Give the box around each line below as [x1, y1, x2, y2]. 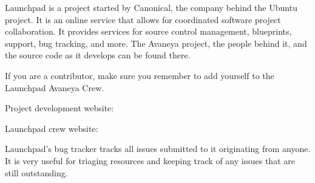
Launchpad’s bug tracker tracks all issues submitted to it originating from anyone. [5, 142, 311, 155]
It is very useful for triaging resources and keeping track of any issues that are [5, 154, 295, 167]
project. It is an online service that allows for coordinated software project [5, 13, 281, 26]
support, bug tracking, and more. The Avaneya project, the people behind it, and [5, 36, 307, 49]
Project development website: [5, 102, 114, 114]
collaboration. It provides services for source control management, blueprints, [5, 25, 292, 38]
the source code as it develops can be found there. [5, 49, 191, 61]
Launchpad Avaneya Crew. [5, 81, 104, 94]
